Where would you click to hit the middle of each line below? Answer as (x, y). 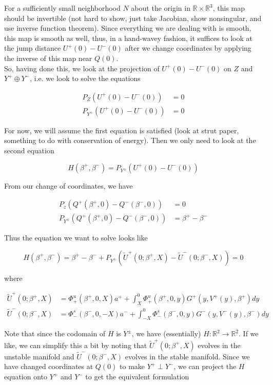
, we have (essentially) (166, 333)
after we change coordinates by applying (188, 48)
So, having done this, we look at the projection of (82, 68)
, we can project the (205, 366)
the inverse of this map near (48, 58)
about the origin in (161, 8)
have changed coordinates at (49, 366)
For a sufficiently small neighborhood (62, 8)
